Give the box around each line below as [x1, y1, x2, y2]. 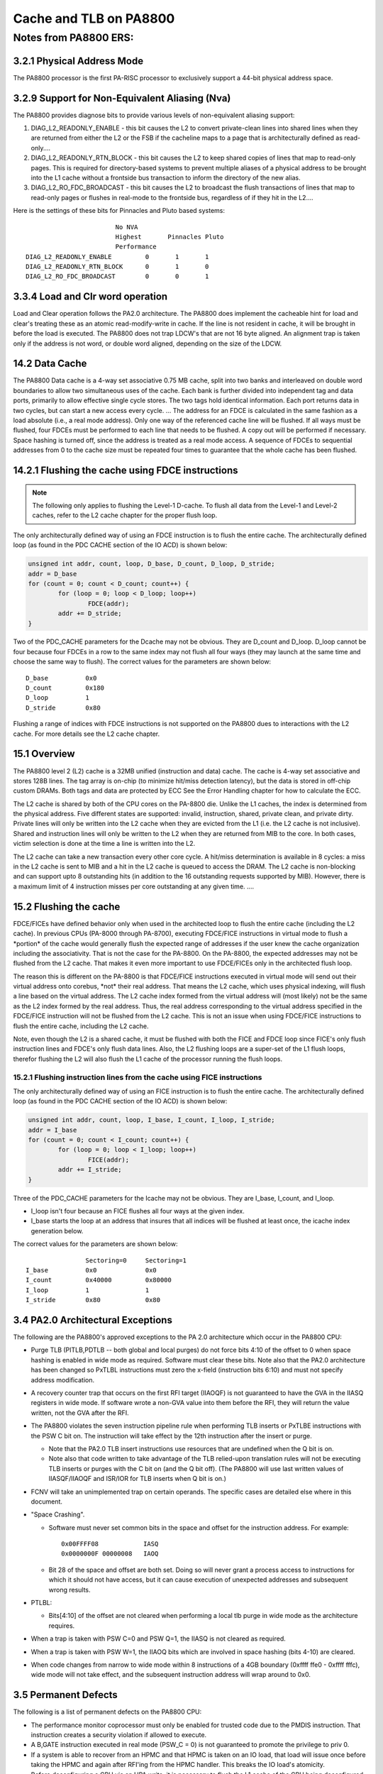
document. [30, 1497, 63, 1506]
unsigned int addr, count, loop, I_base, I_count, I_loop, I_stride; [28, 1116, 275, 1124]
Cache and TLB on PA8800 [13, 11, 175, 26]
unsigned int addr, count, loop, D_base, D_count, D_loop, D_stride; [28, 560, 275, 568]
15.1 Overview [13, 748, 75, 760]
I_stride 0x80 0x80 [26, 1296, 161, 1304]
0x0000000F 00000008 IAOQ [61, 1550, 159, 1558]
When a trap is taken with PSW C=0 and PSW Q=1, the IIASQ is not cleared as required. [30, 1634, 287, 1643]
